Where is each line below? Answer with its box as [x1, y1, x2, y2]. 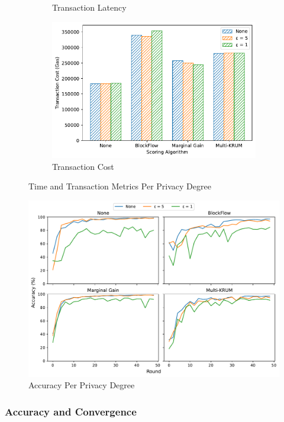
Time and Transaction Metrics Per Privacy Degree [28, 180, 211, 192]
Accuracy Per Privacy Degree [28, 379, 135, 391]
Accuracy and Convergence [5, 404, 137, 418]
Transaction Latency [52, 1, 127, 13]
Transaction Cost [52, 160, 114, 172]
